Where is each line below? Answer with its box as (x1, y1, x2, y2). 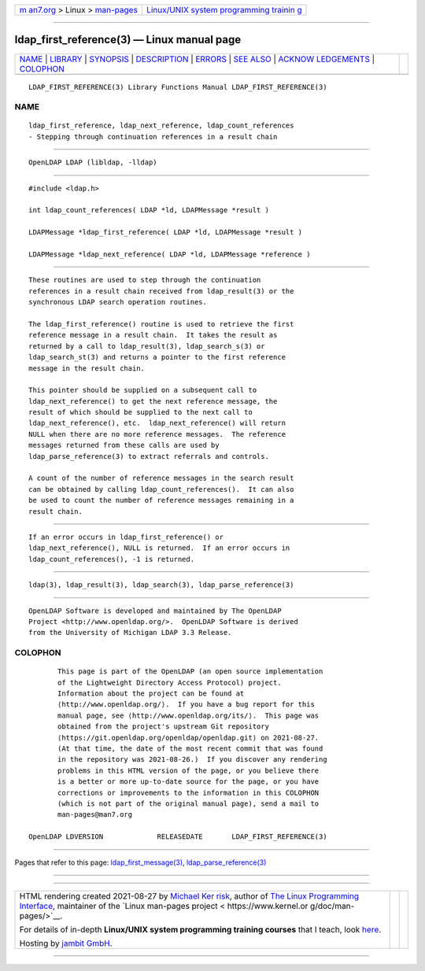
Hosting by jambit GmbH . (19, 937, 113, 948)
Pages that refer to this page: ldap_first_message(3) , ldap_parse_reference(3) (14, 858, 267, 867)
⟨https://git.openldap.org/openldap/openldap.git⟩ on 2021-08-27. (57, 733, 320, 742)
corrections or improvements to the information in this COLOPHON (57, 788, 320, 797)
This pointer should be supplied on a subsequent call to (28, 386, 257, 395)
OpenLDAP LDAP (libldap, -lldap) (28, 158, 157, 167)
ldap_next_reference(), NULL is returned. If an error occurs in (28, 544, 290, 552)
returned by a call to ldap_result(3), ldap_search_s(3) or (28, 342, 265, 350)
